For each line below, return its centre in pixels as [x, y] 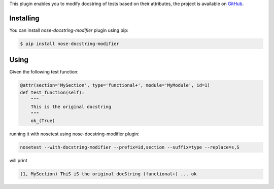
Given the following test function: [44, 72]
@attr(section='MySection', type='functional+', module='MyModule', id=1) [115, 85]
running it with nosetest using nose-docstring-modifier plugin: [74, 134]
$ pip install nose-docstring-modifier [70, 44]
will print [18, 161]
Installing [25, 18]
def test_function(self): [52, 92]
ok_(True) [43, 121]
